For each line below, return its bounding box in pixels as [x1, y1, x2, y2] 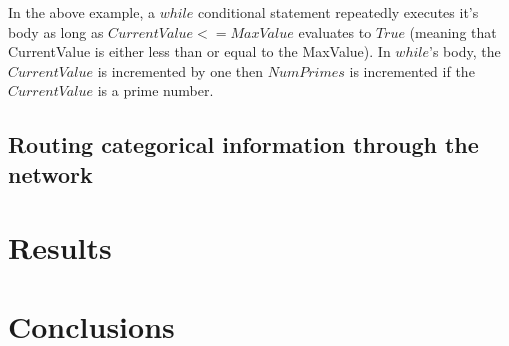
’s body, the [429, 41, 501, 62]
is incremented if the [349, 60, 475, 81]
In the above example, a [8, 2, 155, 22]
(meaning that [409, 21, 497, 42]
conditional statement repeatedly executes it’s [197, 2, 479, 22]
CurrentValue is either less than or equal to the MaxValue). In [8, 41, 391, 62]
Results [8, 227, 112, 268]
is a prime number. [97, 80, 214, 101]
